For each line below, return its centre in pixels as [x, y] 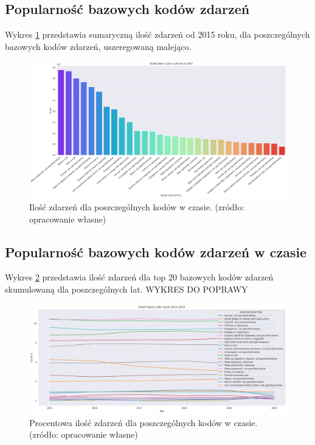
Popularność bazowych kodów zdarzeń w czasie [156, 251]
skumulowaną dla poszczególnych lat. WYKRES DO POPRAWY [126, 289]
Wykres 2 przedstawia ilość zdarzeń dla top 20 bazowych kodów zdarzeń [139, 277]
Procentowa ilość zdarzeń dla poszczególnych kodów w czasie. [144, 422]
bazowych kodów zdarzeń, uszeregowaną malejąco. [98, 46]
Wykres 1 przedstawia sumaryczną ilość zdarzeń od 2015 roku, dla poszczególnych [157, 34]
